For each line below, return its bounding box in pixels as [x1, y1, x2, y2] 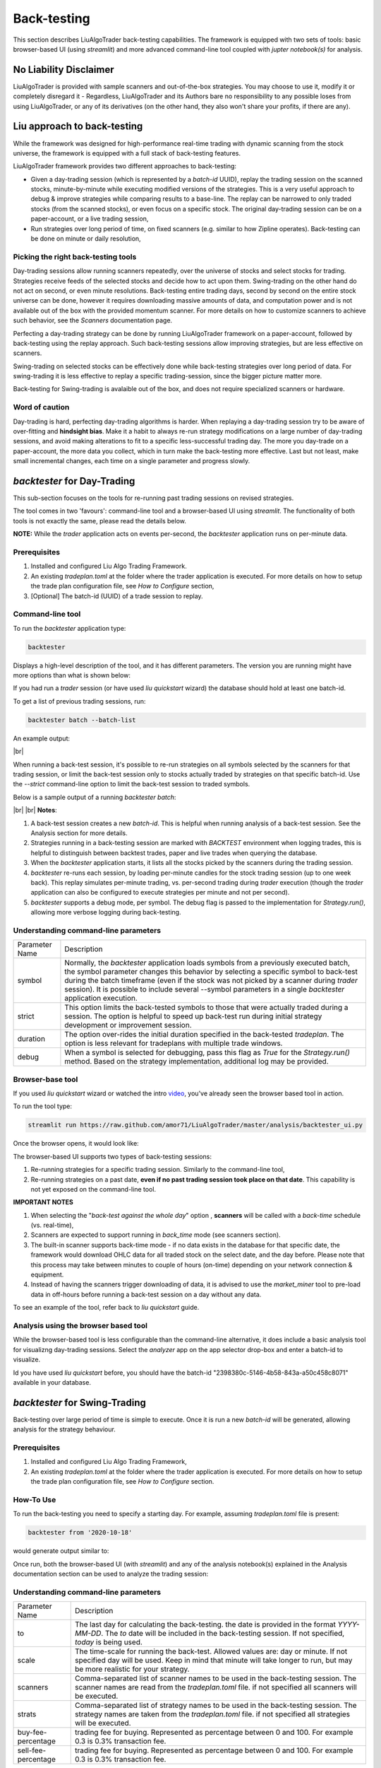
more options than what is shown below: [13, 671, 131, 680]
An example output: [13, 734, 71, 743]
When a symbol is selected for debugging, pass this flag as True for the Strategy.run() [64, 1047, 351, 1057]
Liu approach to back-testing [13, 120, 143, 132]
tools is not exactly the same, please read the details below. [13, 516, 187, 525]
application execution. [64, 994, 138, 1004]
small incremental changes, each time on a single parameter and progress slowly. [13, 457, 250, 465]
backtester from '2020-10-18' [28, 1528, 133, 1537]
